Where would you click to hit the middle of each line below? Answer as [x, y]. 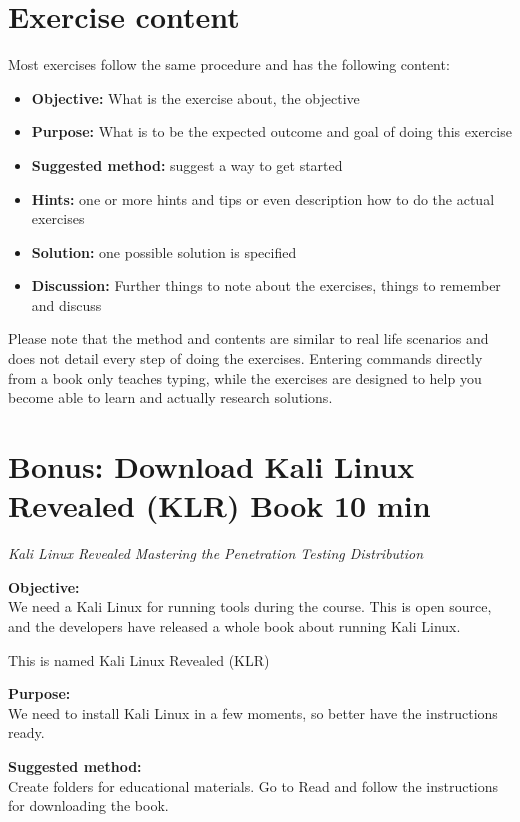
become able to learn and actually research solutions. [170, 397]
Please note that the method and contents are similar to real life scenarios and [248, 338]
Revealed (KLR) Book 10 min [219, 505]
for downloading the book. [88, 805]
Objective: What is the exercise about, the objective [195, 97]
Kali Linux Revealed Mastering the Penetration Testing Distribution [216, 553]
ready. [26, 732]
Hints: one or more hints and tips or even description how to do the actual [263, 198]
